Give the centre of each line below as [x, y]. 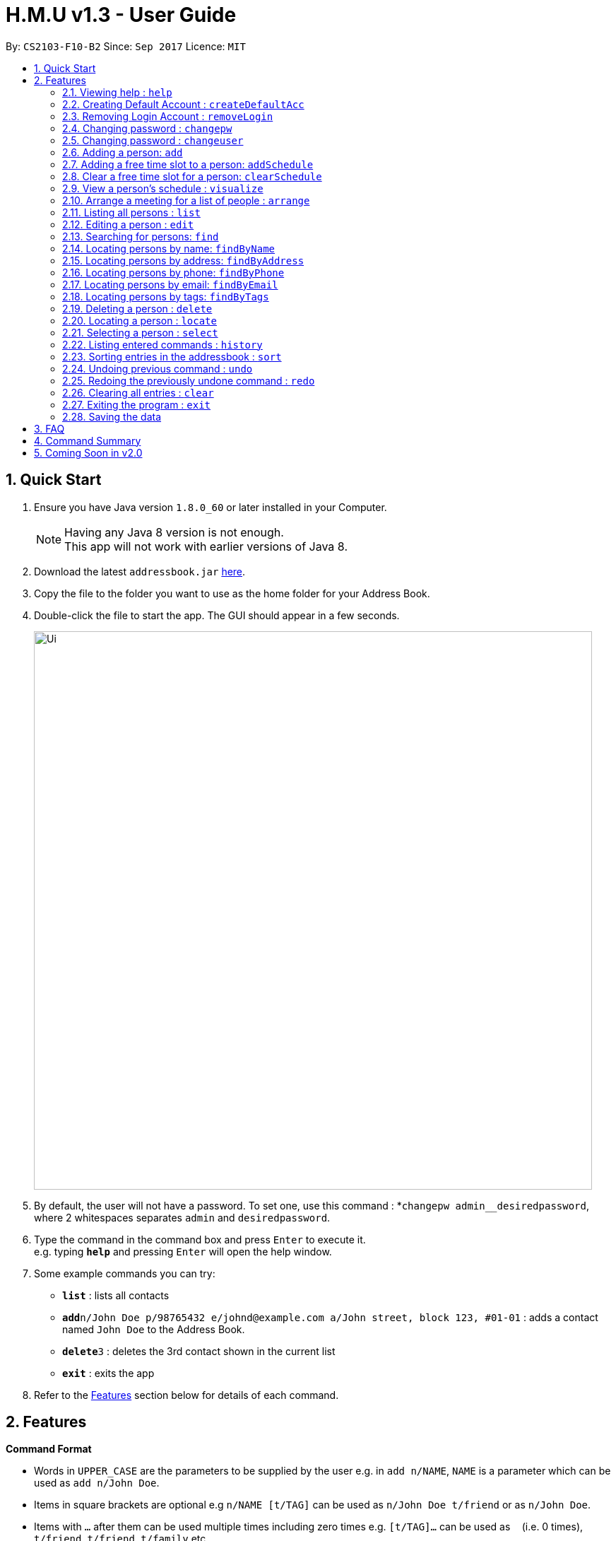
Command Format [49, 1449]
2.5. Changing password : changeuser [153, 140]
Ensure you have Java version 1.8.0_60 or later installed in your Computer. [211, 507]
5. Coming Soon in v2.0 [88, 452]
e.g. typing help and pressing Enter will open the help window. [183, 1251]
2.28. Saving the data [112, 416]
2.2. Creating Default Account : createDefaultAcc [183, 104]
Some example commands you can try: [125, 1273]
